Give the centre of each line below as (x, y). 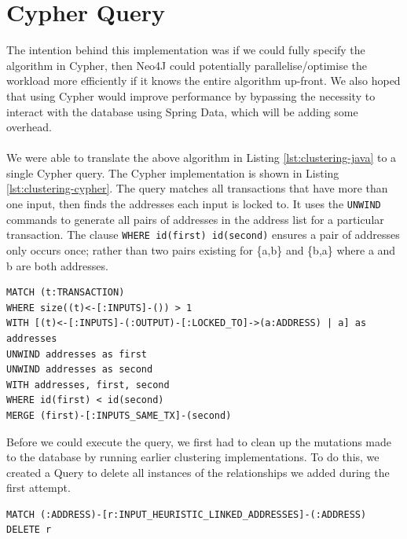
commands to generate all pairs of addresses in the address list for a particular (195, 219)
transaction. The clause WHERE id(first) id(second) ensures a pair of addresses (203, 235)
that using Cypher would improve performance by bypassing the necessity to (191, 95)
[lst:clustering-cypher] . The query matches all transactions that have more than (197, 188)
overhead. (29, 127)
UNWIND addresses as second (80, 370)
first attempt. (38, 488)
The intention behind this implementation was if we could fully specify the (186, 50)
